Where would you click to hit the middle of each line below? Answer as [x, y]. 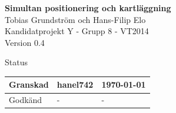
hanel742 [75, 84]
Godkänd [26, 100]
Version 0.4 [25, 42]
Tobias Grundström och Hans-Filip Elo [75, 19]
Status [16, 62]
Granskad [29, 84]
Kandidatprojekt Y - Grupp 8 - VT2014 [77, 31]
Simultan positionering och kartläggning [88, 8]
